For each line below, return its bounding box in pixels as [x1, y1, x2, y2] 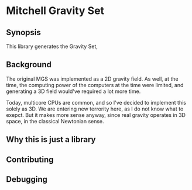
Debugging [6, 174, 48, 184]
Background [6, 60, 52, 70]
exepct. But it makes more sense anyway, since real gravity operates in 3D [6, 111, 186, 118]
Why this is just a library [6, 134, 96, 144]
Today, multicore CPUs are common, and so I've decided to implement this [6, 99, 186, 106]
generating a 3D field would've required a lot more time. [6, 88, 141, 95]
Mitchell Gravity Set [6, 4, 104, 18]
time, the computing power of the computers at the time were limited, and [6, 81, 184, 88]
